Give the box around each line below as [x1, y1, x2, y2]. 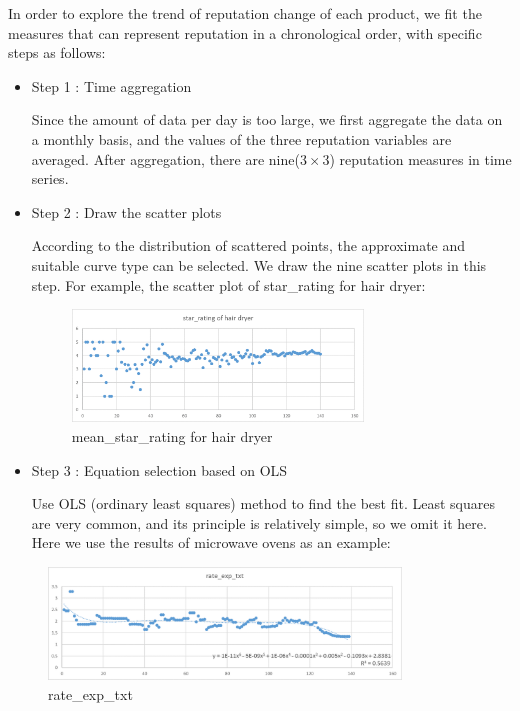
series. [31, 168, 69, 189]
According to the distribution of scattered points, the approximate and [31, 235, 466, 256]
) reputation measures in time [329, 148, 512, 169]
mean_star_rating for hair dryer [71, 426, 273, 447]
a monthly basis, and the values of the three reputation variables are [31, 128, 452, 149]
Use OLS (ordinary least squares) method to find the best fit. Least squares [31, 493, 495, 514]
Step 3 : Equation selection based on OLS [31, 459, 288, 480]
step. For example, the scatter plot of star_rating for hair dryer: [31, 274, 426, 295]
